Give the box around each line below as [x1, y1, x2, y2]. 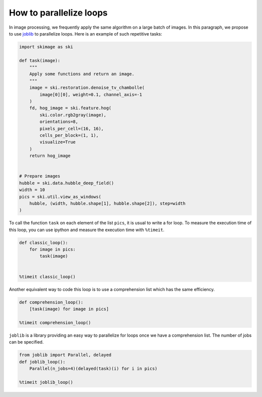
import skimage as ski [19, 44, 73, 50]
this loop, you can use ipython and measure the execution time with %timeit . [9, 227, 164, 233]
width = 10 [19, 187, 45, 193]
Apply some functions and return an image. [29, 71, 134, 77]
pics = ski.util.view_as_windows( [19, 194, 101, 199]
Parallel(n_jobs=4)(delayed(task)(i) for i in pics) [29, 365, 158, 371]
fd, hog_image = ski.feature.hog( [29, 105, 112, 111]
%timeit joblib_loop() [19, 379, 73, 385]
